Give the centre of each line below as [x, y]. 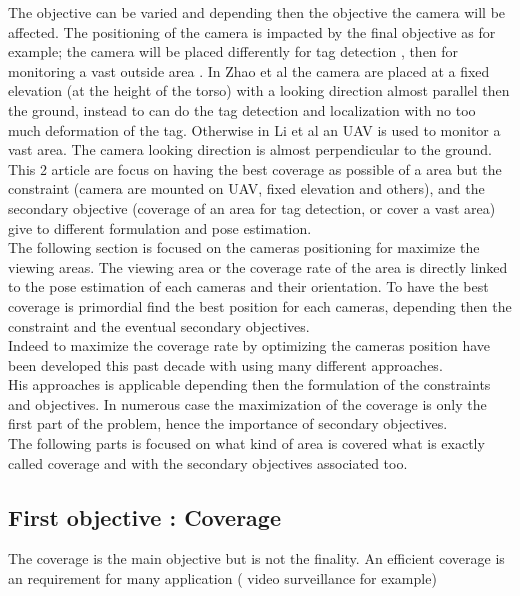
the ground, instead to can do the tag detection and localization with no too [242, 109]
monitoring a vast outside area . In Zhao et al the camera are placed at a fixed [249, 70]
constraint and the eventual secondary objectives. [159, 325]
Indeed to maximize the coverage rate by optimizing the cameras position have [249, 345]
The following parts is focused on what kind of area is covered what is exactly [246, 443]
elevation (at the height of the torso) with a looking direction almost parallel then [259, 90]
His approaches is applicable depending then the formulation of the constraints [249, 384]
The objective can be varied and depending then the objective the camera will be [257, 12]
